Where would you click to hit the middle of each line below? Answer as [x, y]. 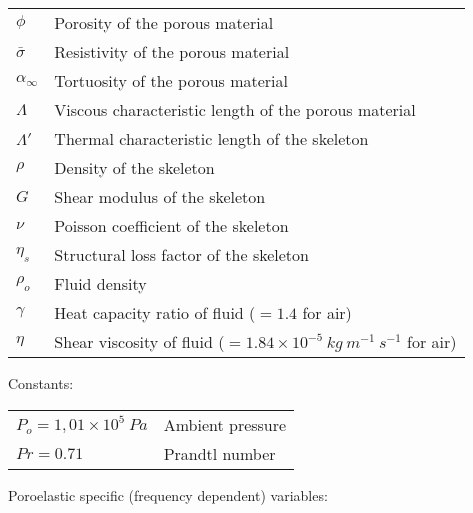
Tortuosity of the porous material [171, 80]
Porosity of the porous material [164, 22]
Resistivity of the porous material [172, 51]
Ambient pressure [225, 424]
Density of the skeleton [134, 167]
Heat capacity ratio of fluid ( [155, 312]
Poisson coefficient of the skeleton [171, 225]
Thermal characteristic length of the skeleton [211, 138]
